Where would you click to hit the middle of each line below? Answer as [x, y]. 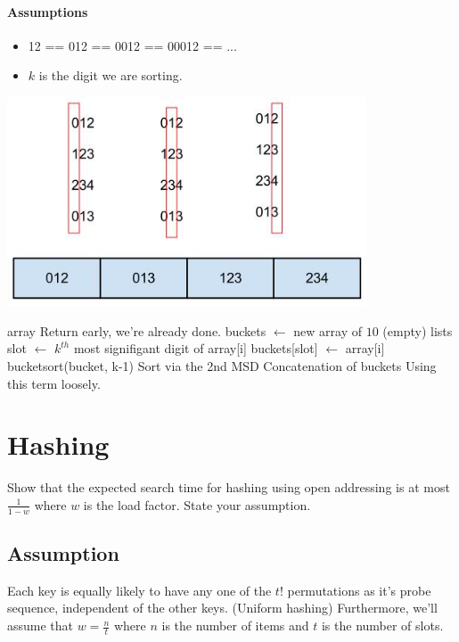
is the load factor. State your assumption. [197, 504]
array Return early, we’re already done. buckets [137, 330]
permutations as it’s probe [359, 590]
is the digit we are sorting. [111, 75]
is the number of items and [235, 626]
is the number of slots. [382, 626]
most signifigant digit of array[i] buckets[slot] [196, 348]
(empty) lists [418, 330]
